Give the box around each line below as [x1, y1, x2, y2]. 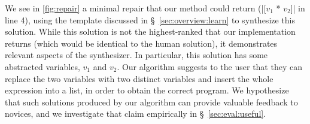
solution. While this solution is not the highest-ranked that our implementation [5, 25, 296, 38]
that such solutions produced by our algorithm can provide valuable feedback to [5, 95, 298, 108]
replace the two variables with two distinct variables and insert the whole [5, 72, 273, 84]
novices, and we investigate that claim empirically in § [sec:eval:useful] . [5, 107, 266, 120]
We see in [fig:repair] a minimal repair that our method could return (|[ [5, 2, 266, 14]
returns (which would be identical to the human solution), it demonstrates [5, 37, 278, 49]
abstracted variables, [5, 60, 80, 72]
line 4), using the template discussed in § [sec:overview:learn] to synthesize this [5, 13, 295, 26]
